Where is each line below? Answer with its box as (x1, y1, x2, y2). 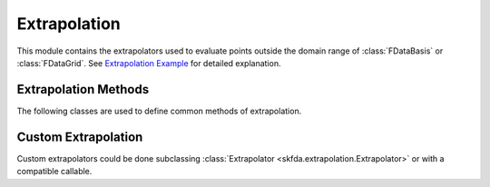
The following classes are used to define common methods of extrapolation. (16, 105, 302, 116)
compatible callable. (16, 166, 93, 177)
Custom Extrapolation (16, 129, 143, 144)
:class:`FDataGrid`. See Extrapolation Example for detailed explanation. (16, 57, 281, 68)
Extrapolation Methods (16, 82, 150, 97)
